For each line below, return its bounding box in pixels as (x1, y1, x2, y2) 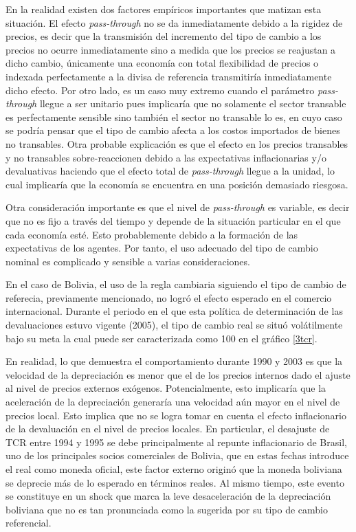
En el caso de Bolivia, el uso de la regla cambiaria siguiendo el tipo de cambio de (5, 277, 346, 291)
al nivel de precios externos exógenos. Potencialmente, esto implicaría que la (5, 381, 326, 395)
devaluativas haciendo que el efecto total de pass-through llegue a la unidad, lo (5, 164, 335, 178)
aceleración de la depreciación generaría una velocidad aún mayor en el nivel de (5, 395, 340, 409)
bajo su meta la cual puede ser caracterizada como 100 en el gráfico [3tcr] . (5, 331, 318, 345)
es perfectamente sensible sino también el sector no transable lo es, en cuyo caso (5, 109, 342, 124)
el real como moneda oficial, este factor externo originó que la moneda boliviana (5, 462, 342, 476)
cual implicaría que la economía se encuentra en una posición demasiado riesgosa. (5, 177, 348, 191)
